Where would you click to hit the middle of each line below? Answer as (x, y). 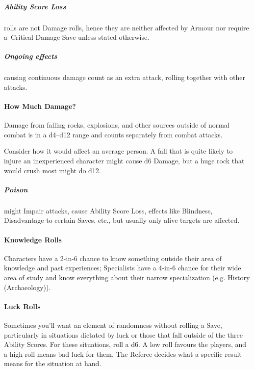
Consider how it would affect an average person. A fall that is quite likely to (118, 151)
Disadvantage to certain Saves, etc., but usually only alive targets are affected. (122, 220)
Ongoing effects (31, 56)
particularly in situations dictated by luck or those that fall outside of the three (124, 334)
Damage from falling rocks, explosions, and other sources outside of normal (117, 125)
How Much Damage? (40, 106)
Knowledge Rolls (33, 239)
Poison (16, 189)
